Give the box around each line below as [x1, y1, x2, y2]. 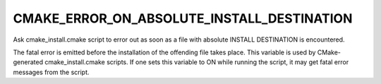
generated [13, 58, 44, 66]
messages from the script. [13, 68, 90, 76]
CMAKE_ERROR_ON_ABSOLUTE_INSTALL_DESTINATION [13, 11, 353, 26]
